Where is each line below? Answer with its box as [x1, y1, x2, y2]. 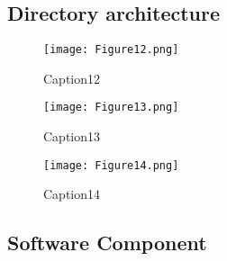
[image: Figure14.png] [43, 158, 179, 172]
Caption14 [43, 184, 101, 203]
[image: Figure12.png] [43, 43, 179, 57]
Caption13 [43, 127, 101, 146]
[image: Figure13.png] [43, 101, 179, 114]
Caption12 [43, 68, 101, 87]
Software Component [7, 229, 207, 256]
